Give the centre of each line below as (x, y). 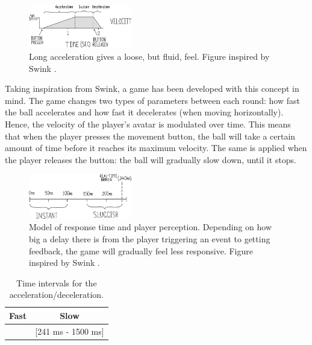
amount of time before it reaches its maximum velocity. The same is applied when (156, 148)
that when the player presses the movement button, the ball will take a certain (150, 136)
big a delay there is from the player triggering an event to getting (150, 238)
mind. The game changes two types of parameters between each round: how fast (152, 100)
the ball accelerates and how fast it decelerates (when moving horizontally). (144, 112)
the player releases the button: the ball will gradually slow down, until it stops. (151, 159)
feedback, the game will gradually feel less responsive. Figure (141, 250)
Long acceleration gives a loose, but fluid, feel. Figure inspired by (149, 56)
